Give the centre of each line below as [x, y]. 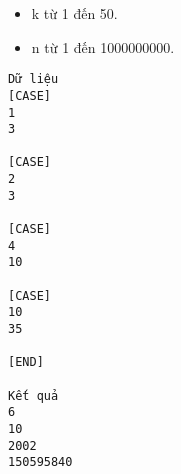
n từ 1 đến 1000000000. [103, 46]
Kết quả [33, 395]
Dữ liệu [33, 79]
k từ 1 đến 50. [74, 13]
